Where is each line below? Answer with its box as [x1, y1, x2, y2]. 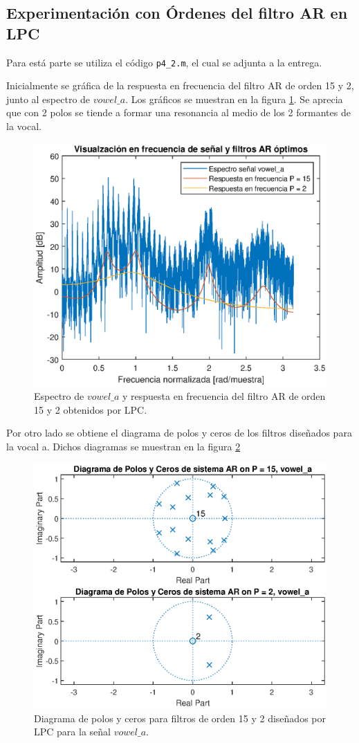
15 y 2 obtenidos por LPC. [34, 402, 147, 416]
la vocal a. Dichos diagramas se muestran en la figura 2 [6, 439, 241, 453]
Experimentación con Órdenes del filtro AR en [6, 2, 348, 24]
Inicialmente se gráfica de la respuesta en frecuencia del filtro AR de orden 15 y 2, [6, 78, 354, 93]
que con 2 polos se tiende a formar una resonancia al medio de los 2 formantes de [6, 105, 351, 120]
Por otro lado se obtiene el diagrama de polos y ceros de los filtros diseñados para [6, 425, 352, 440]
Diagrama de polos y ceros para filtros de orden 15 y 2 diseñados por [34, 710, 326, 725]
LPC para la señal [34, 724, 111, 739]
